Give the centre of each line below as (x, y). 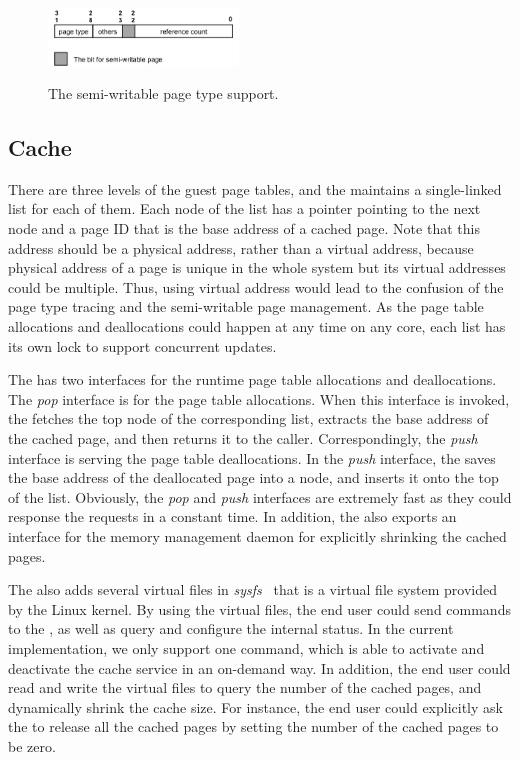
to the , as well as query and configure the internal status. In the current (231, 628)
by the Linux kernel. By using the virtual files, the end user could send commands (259, 608)
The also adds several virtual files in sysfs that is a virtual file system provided (253, 589)
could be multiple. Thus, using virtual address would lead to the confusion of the (256, 286)
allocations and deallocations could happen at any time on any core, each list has (257, 326)
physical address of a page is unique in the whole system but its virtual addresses (257, 267)
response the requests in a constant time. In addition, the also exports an (232, 516)
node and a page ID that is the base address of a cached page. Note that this (244, 228)
